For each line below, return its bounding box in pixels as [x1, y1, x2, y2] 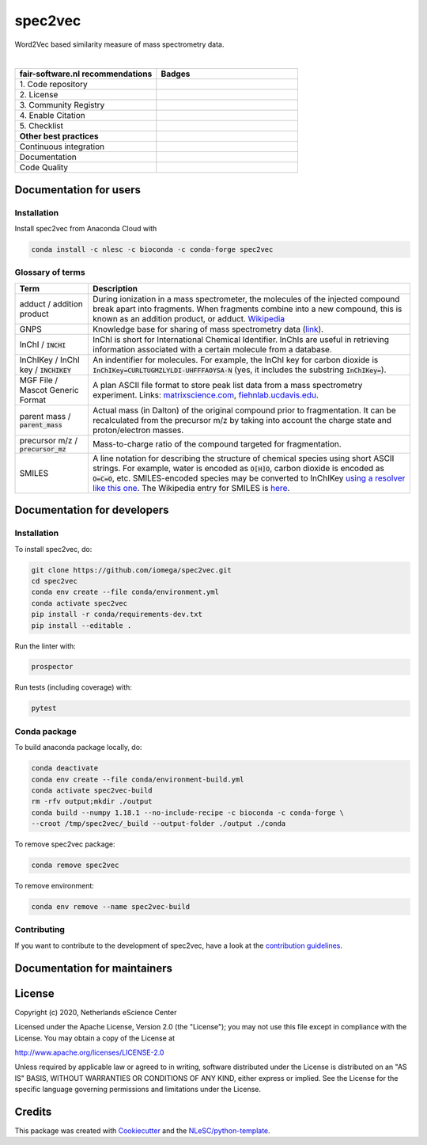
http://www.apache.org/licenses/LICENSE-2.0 [14, 1048, 164, 1057]
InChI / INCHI [19, 339, 66, 350]
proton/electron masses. [92, 424, 184, 436]
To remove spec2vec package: [14, 839, 115, 849]
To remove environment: [14, 881, 95, 891]
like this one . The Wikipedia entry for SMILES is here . [92, 482, 290, 493]
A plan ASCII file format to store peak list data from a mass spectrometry [92, 379, 363, 390]
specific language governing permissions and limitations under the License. [14, 1085, 261, 1094]
